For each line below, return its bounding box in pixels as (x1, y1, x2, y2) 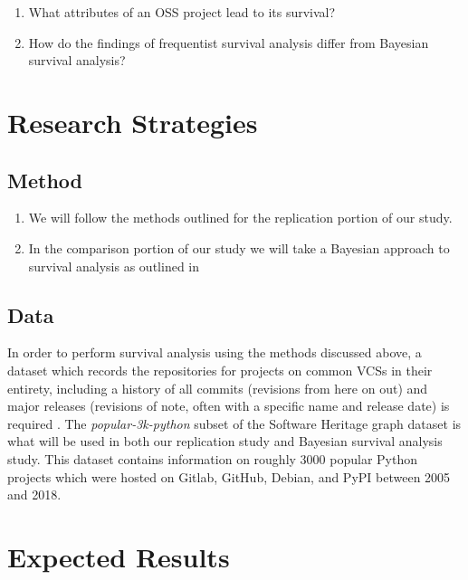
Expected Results (7, 537, 230, 575)
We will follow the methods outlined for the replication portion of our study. (28, 208, 453, 227)
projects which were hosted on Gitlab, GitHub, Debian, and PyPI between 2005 (7, 467, 451, 486)
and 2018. (7, 485, 62, 504)
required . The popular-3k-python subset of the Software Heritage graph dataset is (7, 414, 462, 433)
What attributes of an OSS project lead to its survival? (28, 3, 336, 21)
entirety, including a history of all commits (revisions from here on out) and (7, 378, 428, 397)
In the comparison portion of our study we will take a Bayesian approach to (28, 238, 450, 257)
